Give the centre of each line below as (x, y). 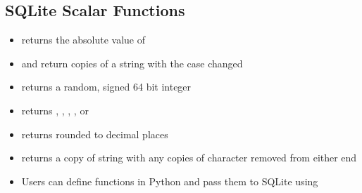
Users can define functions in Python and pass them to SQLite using (170, 181)
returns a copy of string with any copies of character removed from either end (189, 158)
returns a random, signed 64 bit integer (106, 87)
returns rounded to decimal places (95, 134)
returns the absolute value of (83, 40)
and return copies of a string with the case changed (132, 63)
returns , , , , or (55, 110)
